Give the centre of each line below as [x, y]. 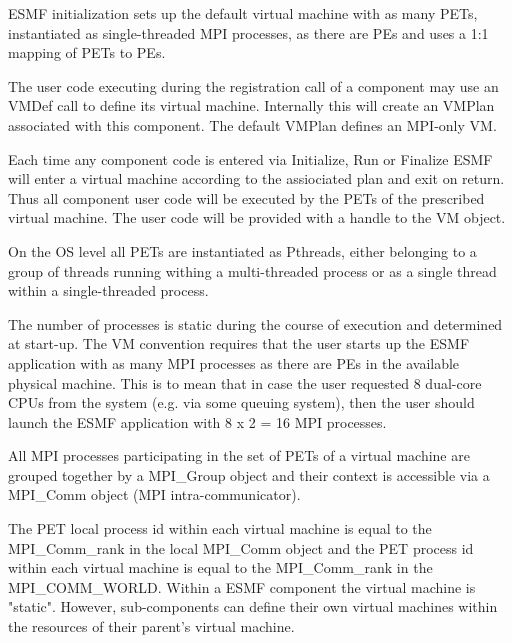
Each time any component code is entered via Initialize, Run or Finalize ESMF [250, 158]
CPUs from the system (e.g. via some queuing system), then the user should [241, 402]
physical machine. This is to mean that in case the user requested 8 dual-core [245, 382]
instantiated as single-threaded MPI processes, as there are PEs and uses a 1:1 [248, 32]
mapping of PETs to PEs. [87, 52]
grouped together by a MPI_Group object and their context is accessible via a [249, 474]
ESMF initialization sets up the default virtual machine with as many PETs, [243, 13]
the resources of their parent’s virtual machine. [151, 626]
